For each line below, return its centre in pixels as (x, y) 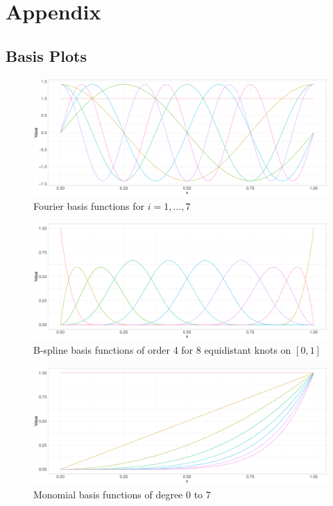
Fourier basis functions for (89, 205)
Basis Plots (46, 55)
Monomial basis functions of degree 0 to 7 (122, 494)
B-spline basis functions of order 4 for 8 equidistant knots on (162, 350)
